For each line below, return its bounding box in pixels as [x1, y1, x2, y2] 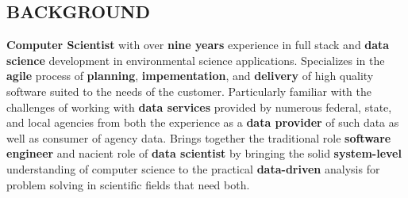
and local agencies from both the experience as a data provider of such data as [6, 114, 399, 131]
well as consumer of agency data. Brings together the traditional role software [6, 129, 391, 146]
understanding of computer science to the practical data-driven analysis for [6, 160, 380, 177]
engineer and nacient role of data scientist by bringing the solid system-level [6, 145, 402, 162]
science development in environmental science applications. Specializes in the [6, 51, 385, 68]
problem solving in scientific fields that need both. [6, 176, 250, 192]
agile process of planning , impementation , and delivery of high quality [6, 67, 374, 84]
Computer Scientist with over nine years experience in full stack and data [6, 36, 390, 53]
